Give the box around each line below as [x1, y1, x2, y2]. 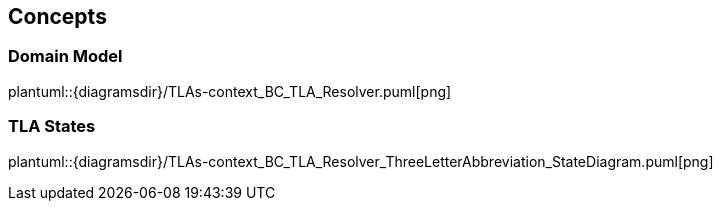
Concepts [8, 4, 107, 29]
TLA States [8, 116, 96, 137]
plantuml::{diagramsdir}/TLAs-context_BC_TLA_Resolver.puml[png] [8, 82, 452, 100]
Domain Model [8, 46, 123, 67]
